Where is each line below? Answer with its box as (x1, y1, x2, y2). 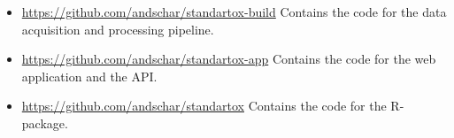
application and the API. (21, 66, 158, 85)
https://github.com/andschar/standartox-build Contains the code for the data (21, 3, 447, 20)
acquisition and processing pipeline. (21, 19, 214, 38)
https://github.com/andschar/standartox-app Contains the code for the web (21, 50, 436, 68)
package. (21, 113, 68, 132)
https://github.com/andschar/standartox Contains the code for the (21, 96, 387, 115)
